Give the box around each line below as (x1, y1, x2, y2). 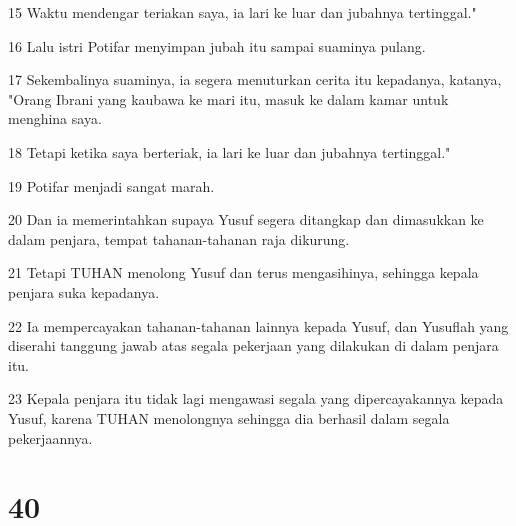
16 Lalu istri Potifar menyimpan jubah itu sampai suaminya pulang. (8, 35, 426, 56)
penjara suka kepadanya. (8, 281, 160, 302)
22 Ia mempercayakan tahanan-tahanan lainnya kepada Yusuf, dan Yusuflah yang (8, 315, 509, 336)
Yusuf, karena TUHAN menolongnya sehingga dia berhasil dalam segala (8, 407, 450, 428)
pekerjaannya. (8, 427, 93, 448)
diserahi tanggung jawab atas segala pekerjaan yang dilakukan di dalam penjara (8, 335, 499, 356)
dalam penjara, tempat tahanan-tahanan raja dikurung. (8, 228, 350, 249)
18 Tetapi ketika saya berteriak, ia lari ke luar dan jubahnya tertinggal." (8, 141, 451, 162)
